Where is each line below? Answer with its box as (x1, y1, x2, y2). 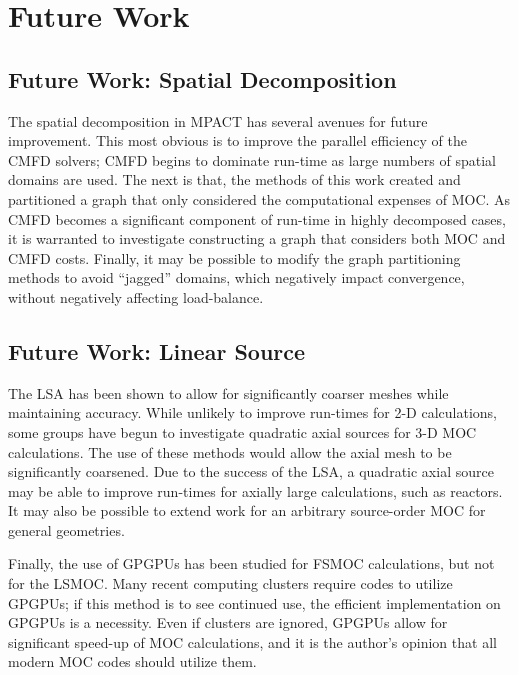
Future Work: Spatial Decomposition (8, 63, 397, 94)
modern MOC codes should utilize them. (8, 651, 257, 672)
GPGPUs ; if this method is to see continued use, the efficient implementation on (8, 592, 501, 613)
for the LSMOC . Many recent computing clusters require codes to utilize (8, 573, 453, 594)
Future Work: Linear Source (8, 335, 306, 366)
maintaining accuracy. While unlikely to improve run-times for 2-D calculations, (8, 402, 497, 423)
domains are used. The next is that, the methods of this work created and (8, 169, 461, 190)
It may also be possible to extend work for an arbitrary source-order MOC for (8, 500, 486, 521)
